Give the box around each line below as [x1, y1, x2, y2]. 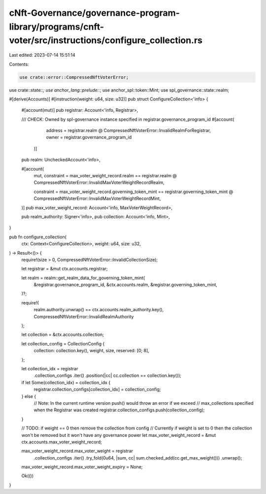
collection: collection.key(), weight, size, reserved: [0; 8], [33, 348, 150, 354]
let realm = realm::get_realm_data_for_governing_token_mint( [21, 275, 145, 281]
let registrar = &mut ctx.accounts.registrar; [21, 266, 108, 272]
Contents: [9, 61, 29, 67]
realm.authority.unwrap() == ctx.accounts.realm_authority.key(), [33, 307, 164, 313]
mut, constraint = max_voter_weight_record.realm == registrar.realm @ [33, 173, 177, 179]
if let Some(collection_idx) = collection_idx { [21, 379, 111, 385]
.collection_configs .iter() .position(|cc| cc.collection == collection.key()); [33, 372, 182, 379]
